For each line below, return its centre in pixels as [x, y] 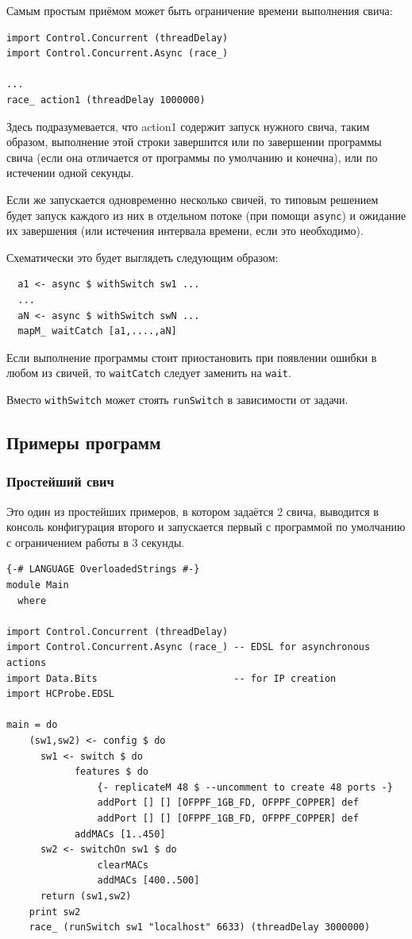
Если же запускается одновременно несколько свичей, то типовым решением [193, 199]
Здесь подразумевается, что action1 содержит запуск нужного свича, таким [188, 126]
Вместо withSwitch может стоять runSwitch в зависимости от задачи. [177, 399]
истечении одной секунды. [70, 173]
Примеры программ [84, 443]
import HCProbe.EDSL [61, 694]
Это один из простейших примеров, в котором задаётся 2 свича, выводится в [193, 511]
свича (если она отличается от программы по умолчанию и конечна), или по [192, 157]
